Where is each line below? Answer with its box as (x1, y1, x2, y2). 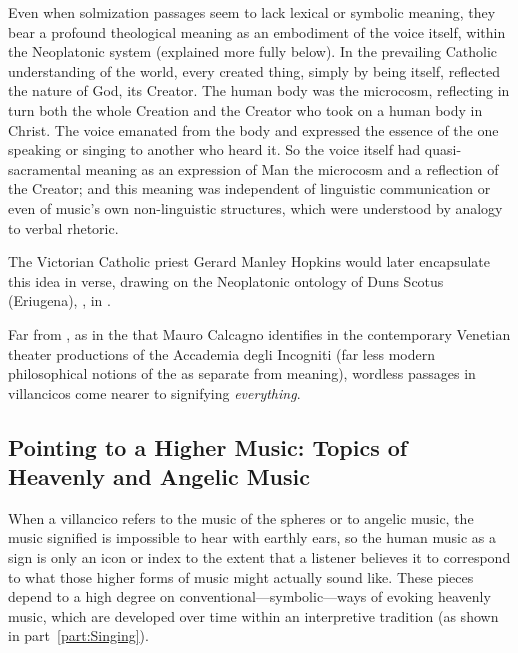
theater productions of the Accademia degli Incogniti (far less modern (8, 343, 435, 364)
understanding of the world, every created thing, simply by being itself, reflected (8, 60, 501, 81)
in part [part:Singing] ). (8, 625, 149, 646)
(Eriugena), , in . (8, 290, 111, 311)
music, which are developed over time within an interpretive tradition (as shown (8, 605, 499, 626)
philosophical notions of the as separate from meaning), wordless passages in (8, 363, 476, 384)
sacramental (8, 158, 81, 179)
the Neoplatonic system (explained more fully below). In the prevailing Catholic (8, 41, 498, 62)
